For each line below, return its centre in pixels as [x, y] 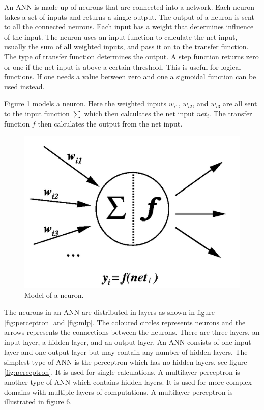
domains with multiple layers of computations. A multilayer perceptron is [119, 391]
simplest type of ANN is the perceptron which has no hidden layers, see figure [126, 361]
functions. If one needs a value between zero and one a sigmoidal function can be [130, 76]
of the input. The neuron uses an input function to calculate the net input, [121, 36]
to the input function [37, 113]
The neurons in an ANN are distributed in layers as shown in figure [109, 312]
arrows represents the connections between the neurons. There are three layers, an [132, 332]
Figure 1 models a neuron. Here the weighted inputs [85, 103]
